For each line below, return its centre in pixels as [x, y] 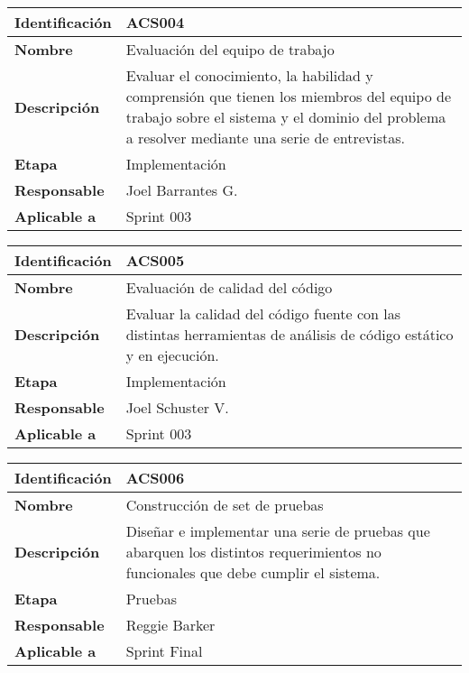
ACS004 [155, 22]
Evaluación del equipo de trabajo [230, 49]
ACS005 [155, 260]
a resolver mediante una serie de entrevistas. [266, 138]
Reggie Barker [170, 625]
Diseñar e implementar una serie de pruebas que [278, 531]
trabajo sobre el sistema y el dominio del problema [286, 117]
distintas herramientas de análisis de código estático [290, 334]
